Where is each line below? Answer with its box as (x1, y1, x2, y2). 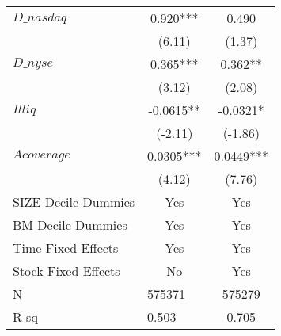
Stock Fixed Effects (13, 262, 120, 280)
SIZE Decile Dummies (13, 193, 135, 211)
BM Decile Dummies (13, 216, 127, 234)
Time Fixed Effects (13, 239, 119, 257)
